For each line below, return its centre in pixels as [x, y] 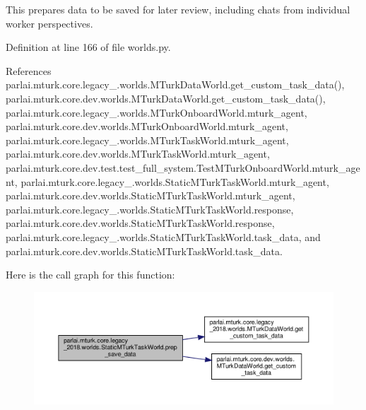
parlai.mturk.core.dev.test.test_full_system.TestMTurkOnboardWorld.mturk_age [183, 167]
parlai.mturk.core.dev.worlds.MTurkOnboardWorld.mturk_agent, [147, 126]
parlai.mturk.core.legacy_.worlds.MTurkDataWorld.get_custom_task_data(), [175, 84]
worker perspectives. [49, 23]
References [29, 70]
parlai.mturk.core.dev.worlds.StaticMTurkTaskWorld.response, [140, 223]
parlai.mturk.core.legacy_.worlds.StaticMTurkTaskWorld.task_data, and [163, 236]
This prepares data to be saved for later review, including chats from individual [178, 9]
